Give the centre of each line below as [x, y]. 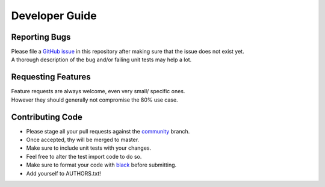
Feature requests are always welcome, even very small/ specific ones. [98, 91]
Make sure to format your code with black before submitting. [101, 165]
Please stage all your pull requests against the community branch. [108, 131]
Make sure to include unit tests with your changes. [89, 148]
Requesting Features [51, 77]
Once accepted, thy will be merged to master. [83, 140]
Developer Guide [54, 16]
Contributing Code [47, 117]
